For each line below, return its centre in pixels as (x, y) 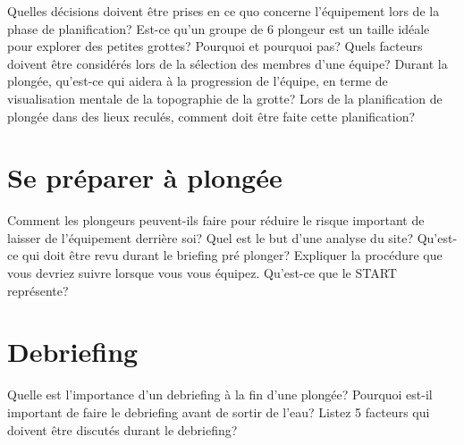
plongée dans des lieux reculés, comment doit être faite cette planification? (211, 116)
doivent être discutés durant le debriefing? (122, 429)
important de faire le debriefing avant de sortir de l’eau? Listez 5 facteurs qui (219, 411)
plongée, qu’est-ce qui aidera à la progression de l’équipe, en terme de (198, 81)
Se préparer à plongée (145, 177)
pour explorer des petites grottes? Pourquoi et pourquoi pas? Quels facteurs (215, 46)
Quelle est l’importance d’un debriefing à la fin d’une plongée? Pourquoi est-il (220, 395)
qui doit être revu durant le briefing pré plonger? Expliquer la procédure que (232, 255)
